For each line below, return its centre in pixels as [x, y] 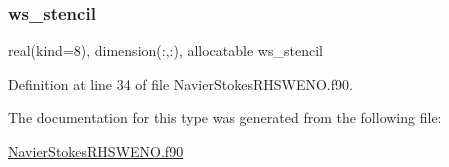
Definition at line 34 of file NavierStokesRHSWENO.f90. [180, 83]
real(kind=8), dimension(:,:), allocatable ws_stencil [165, 50]
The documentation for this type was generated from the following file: [225, 117]
